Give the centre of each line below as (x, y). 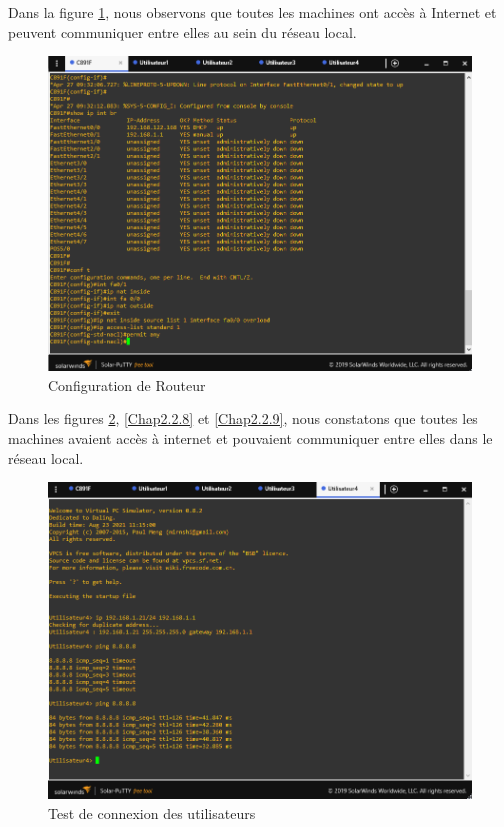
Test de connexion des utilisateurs (152, 812)
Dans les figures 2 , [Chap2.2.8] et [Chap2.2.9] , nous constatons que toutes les (243, 418)
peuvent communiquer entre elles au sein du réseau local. (182, 31)
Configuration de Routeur (127, 384)
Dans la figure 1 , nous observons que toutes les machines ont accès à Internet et (252, 12)
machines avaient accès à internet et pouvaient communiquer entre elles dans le (250, 437)
